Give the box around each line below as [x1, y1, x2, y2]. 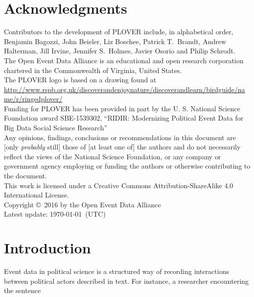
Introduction [4, 238, 91, 258]
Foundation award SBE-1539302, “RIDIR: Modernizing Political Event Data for [4, 113, 244, 123]
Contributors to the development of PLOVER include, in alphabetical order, [4, 26, 233, 37]
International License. [4, 190, 69, 200]
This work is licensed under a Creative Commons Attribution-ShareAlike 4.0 [4, 180, 233, 190]
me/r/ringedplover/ [4, 94, 63, 104]
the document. [4, 171, 47, 181]
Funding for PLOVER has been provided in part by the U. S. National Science [4, 103, 240, 113]
